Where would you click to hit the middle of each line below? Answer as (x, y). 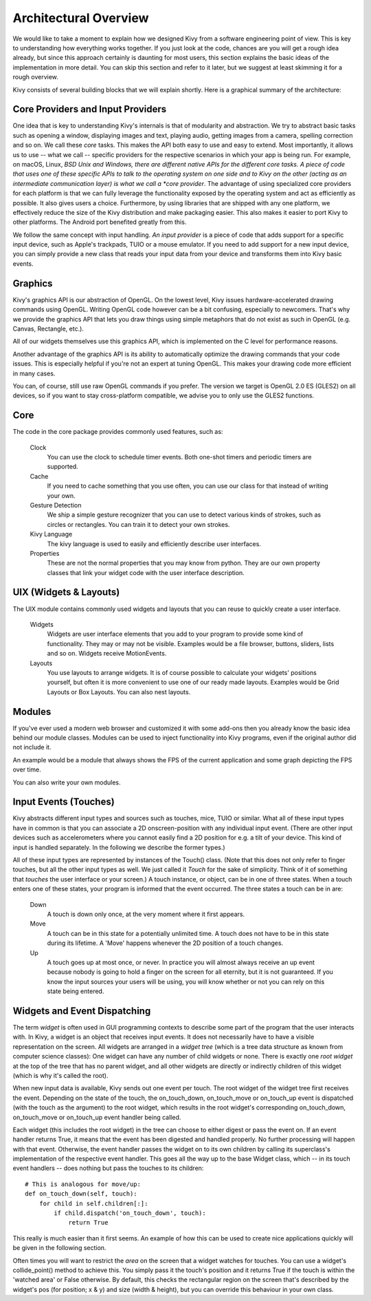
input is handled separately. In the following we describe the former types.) (119, 847)
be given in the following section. (59, 1248)
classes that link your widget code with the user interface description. (146, 572)
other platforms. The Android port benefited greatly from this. (100, 222)
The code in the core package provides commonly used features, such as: (118, 432)
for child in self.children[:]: (93, 1203)
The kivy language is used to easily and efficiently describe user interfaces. (154, 543)
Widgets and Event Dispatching (82, 1011)
